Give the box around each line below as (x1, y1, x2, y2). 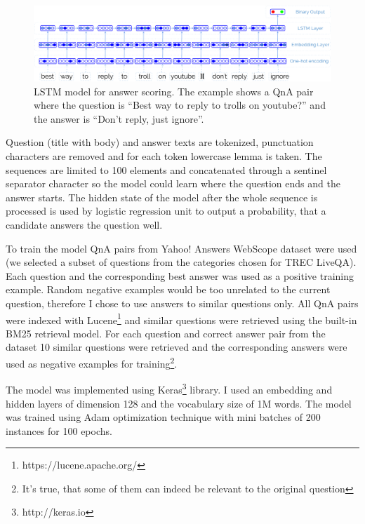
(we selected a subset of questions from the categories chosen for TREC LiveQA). (6, 255, 357, 269)
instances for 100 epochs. (6, 423, 112, 438)
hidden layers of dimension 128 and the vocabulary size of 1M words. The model (6, 396, 352, 410)
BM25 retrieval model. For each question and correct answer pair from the (6, 325, 326, 340)
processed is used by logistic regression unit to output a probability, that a (6, 203, 326, 218)
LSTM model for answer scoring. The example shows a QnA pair (34, 83, 314, 98)
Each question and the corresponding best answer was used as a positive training (6, 268, 354, 283)
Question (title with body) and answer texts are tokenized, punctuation (6, 135, 314, 149)
